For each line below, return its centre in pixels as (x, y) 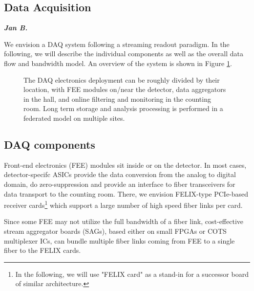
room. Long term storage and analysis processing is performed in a (123, 108)
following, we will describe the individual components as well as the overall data (124, 54)
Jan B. (16, 28)
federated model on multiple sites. (74, 118)
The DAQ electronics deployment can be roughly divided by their (122, 79)
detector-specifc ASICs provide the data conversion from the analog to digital (120, 174)
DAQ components (50, 144)
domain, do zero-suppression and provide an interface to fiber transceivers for (120, 184)
